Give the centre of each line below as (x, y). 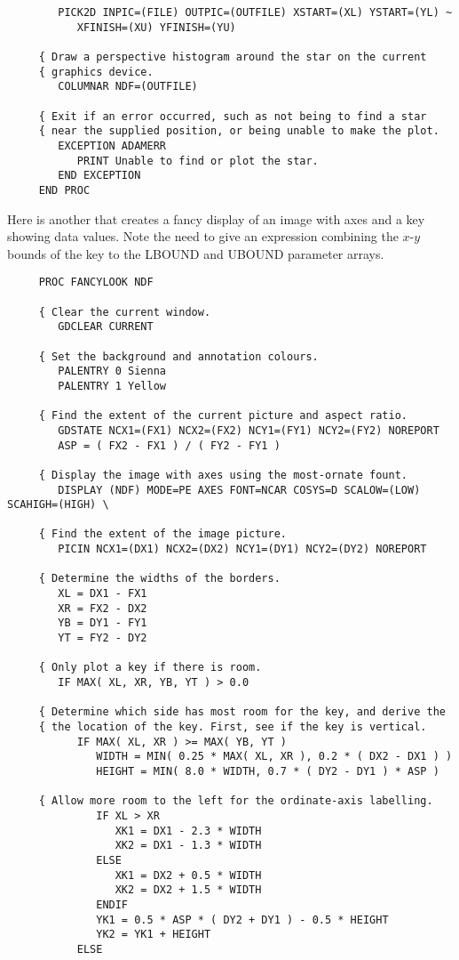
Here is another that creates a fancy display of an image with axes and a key (216, 218)
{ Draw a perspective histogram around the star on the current (233, 56)
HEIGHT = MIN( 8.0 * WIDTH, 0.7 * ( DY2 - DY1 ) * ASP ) (268, 771)
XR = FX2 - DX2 (103, 608)
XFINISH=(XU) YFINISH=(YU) (156, 27)
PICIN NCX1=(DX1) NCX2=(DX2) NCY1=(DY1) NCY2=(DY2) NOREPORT (242, 549)
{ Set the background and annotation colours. (178, 356)
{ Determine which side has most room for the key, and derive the (242, 712)
